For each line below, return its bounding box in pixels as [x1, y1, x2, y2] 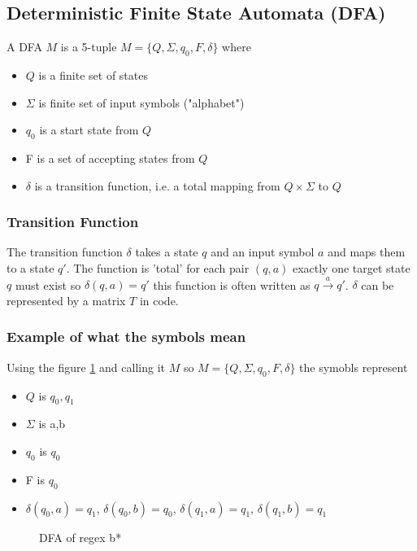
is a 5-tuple [60, 38, 117, 55]
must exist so [15, 276, 81, 293]
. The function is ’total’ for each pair [66, 259, 250, 276]
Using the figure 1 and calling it [7, 358, 165, 375]
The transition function [7, 243, 123, 260]
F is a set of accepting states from [25, 149, 195, 166]
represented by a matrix [7, 291, 126, 308]
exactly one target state [292, 259, 410, 276]
